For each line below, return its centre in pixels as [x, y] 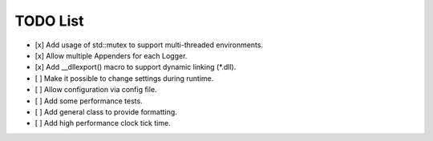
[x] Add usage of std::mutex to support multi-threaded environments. [149, 45]
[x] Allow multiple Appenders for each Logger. [111, 55]
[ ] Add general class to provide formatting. [106, 111]
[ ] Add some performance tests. [89, 101]
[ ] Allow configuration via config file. [96, 90]
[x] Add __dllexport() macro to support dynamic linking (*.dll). [136, 67]
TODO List [49, 21]
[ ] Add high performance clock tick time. [103, 123]
